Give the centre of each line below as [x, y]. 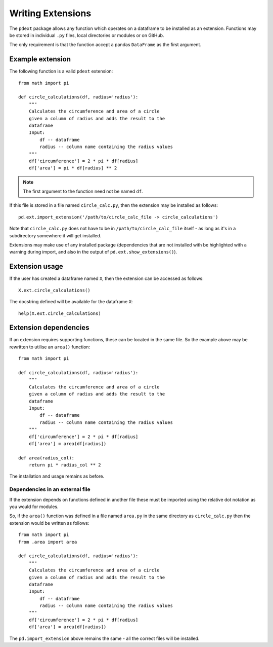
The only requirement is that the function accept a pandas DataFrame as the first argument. [105, 45]
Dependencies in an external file [50, 489]
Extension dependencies [49, 328]
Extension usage [36, 266]
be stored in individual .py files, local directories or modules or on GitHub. [87, 35]
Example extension [40, 59]
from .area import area [48, 542]
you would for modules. [34, 507]
